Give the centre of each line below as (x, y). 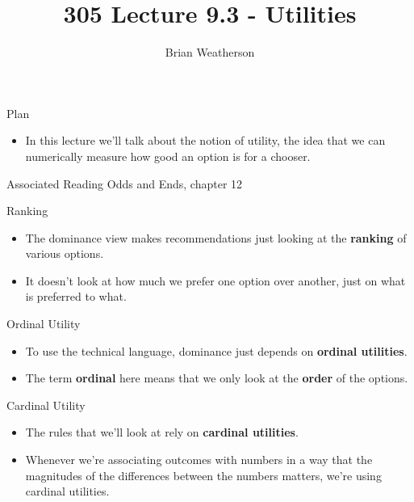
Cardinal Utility (46, 405)
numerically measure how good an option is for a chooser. (168, 156)
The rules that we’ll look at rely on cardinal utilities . (162, 432)
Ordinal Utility (44, 324)
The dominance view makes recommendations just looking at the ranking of (216, 237)
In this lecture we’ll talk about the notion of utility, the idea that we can (205, 140)
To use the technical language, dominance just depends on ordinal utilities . (216, 350)
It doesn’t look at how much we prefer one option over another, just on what (215, 280)
